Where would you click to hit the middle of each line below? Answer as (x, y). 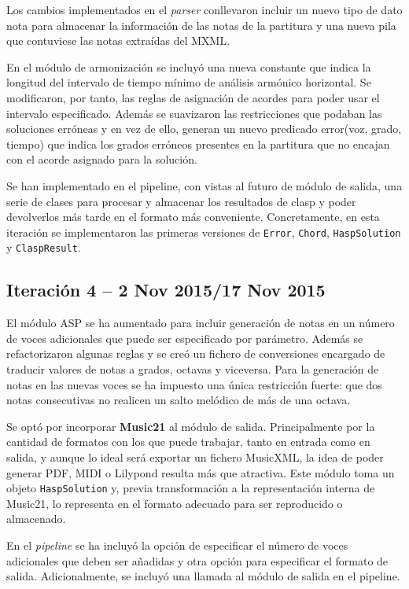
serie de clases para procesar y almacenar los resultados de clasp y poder (181, 201)
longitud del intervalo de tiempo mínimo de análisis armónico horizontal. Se (189, 82)
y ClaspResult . (44, 247)
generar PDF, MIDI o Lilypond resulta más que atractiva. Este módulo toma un (201, 472)
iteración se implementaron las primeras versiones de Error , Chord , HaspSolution (204, 232)
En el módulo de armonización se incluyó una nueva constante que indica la (189, 66)
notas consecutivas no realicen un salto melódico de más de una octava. (179, 400)
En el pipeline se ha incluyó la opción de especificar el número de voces (177, 545)
